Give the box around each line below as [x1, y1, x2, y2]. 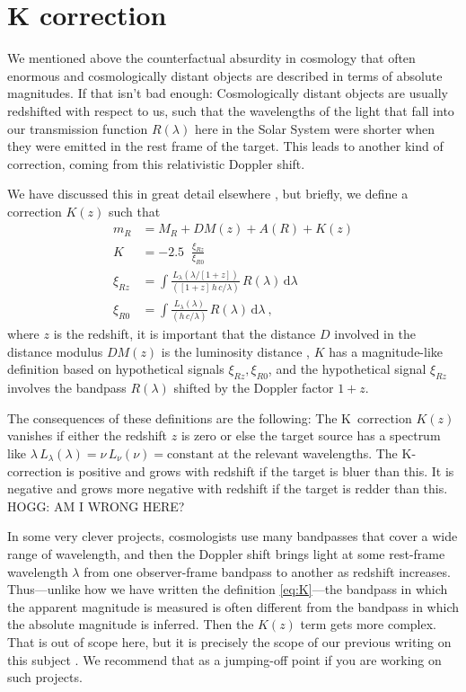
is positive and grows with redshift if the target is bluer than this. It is [66, 461, 454, 480]
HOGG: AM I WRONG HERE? [7, 496, 185, 515]
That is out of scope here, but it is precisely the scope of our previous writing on [7, 632, 452, 651]
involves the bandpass [7, 378, 127, 397]
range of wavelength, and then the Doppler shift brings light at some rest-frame [7, 544, 445, 563]
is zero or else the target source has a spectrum [180, 426, 441, 445]
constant [166, 448, 215, 461]
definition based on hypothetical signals [7, 359, 224, 378]
